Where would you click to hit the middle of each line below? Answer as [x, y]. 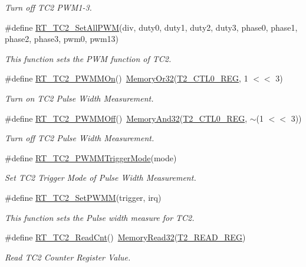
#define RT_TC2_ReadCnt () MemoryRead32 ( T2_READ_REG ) [125, 237]
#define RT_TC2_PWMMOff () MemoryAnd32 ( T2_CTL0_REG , [126, 118]
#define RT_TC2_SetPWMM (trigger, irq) [83, 197]
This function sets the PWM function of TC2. [88, 58]
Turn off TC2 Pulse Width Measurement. [80, 138]
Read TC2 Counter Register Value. [68, 257]
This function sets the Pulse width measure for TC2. [100, 217]
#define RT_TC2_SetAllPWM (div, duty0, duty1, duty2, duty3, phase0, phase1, [151, 27]
